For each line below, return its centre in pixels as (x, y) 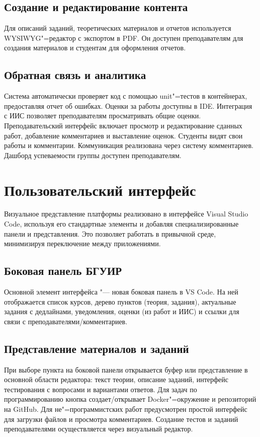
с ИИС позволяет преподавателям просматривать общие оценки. (103, 116)
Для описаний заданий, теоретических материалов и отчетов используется (118, 28)
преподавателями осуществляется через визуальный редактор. (99, 429)
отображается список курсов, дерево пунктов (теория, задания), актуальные (120, 301)
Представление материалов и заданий (97, 348)
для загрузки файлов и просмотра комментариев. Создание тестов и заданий (121, 419)
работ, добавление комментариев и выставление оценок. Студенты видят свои (123, 135)
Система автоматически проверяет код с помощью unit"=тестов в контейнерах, (126, 96)
